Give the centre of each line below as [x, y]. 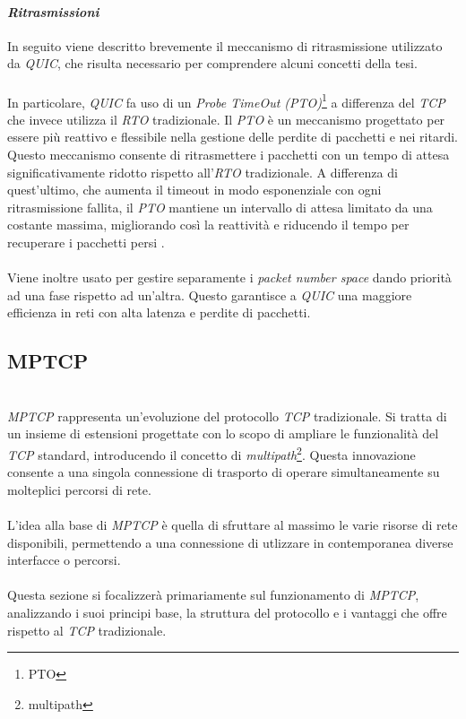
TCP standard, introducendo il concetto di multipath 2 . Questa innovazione [211, 453]
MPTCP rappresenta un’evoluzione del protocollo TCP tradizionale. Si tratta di [227, 416]
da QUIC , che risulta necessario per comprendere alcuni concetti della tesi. [212, 63]
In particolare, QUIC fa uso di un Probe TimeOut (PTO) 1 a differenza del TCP [226, 100]
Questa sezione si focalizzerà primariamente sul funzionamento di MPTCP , [213, 595]
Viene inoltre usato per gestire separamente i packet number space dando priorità [229, 277]
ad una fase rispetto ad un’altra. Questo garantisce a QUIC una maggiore [210, 295]
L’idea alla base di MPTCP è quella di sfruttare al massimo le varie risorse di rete [233, 524]
